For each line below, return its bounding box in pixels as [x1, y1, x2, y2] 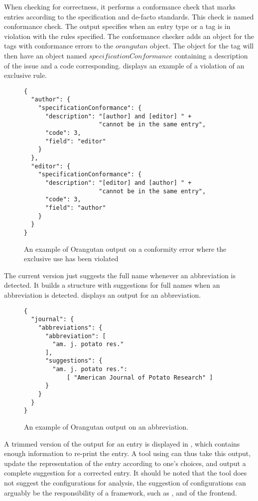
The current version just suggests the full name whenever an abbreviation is [4, 270, 236, 280]
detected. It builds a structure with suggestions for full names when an [4, 280, 220, 290]
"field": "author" [45, 204, 106, 211]
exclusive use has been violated [24, 253, 119, 264]
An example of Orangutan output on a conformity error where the [24, 243, 227, 254]
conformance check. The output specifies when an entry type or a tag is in [4, 21, 231, 31]
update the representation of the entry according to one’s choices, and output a [4, 458, 246, 468]
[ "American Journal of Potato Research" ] [66, 374, 213, 381]
